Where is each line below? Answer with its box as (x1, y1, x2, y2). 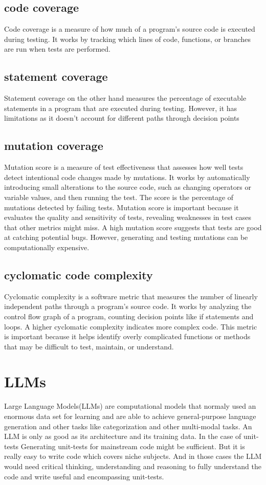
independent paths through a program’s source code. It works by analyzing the (4, 301, 252, 312)
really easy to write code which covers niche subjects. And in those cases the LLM (4, 451, 262, 461)
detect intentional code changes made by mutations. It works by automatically (4, 171, 250, 182)
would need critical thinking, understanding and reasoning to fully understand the (4, 460, 261, 471)
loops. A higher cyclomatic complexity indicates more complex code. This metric (4, 321, 257, 332)
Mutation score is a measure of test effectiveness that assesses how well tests (4, 162, 243, 172)
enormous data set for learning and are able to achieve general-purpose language (4, 411, 256, 421)
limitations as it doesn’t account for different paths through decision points (4, 113, 239, 123)
